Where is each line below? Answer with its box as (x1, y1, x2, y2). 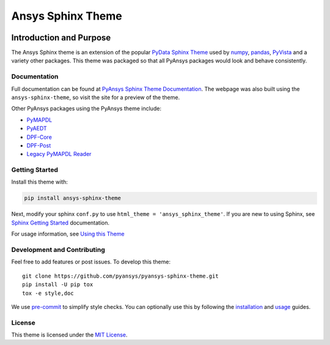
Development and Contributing (11, 245, 105, 254)
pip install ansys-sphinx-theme (24, 195, 122, 202)
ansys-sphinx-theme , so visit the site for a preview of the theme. (11, 94, 180, 101)
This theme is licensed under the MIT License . (11, 331, 128, 339)
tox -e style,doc (22, 289, 74, 297)
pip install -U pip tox (22, 281, 94, 288)
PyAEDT (26, 125, 47, 132)
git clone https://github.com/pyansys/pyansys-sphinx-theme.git (22, 272, 219, 280)
